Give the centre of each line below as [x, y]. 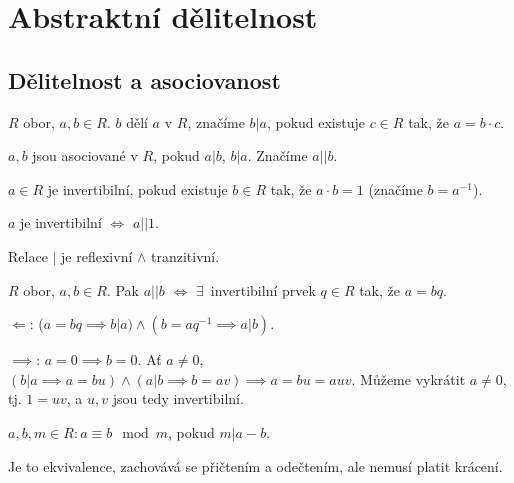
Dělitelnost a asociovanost [144, 79]
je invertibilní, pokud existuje [137, 188]
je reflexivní [97, 255]
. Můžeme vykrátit [408, 378]
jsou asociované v [85, 155]
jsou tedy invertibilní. [178, 398]
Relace [28, 255]
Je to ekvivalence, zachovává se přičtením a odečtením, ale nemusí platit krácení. [255, 465]
